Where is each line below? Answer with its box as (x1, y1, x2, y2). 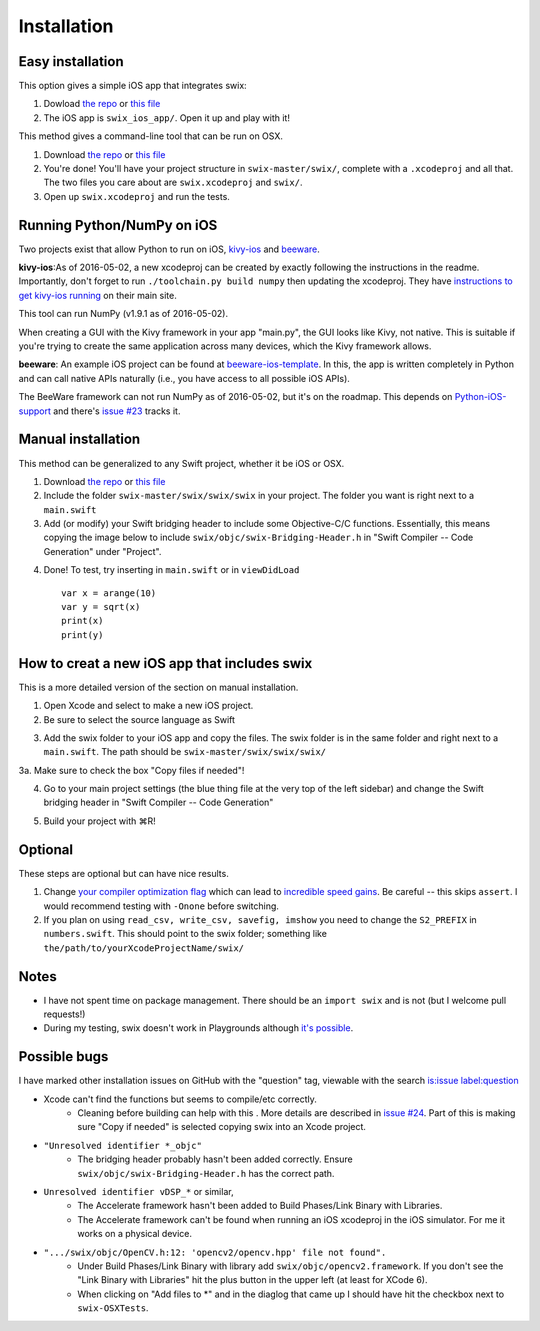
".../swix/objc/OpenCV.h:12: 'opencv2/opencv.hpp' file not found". (43, 1246, 387, 1258)
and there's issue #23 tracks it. (53, 405, 181, 417)
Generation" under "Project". (43, 545, 162, 557)
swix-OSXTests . (77, 1302, 149, 1314)
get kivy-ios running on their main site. (18, 289, 177, 301)
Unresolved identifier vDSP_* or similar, (43, 1186, 234, 1198)
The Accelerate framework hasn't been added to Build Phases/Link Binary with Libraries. (77, 1200, 443, 1212)
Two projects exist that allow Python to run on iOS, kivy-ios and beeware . (18, 243, 320, 255)
